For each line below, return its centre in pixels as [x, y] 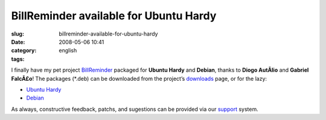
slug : [18, 34]
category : [24, 51]
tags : [18, 59]
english [68, 51]
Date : [18, 42]
